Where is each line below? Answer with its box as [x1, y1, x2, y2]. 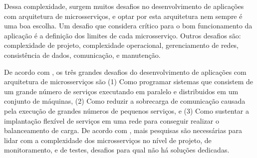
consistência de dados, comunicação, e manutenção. [4, 49, 161, 60]
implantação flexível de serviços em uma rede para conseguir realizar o [4, 115, 219, 126]
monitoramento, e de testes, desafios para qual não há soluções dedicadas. [4, 145, 230, 155]
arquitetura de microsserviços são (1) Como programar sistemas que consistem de [4, 76, 254, 87]
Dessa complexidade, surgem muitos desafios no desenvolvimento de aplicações [4, 1, 244, 11]
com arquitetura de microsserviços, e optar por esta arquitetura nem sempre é [4, 10, 243, 21]
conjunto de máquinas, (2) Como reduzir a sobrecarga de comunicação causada [4, 96, 246, 106]
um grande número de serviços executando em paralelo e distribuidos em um [4, 86, 239, 96]
